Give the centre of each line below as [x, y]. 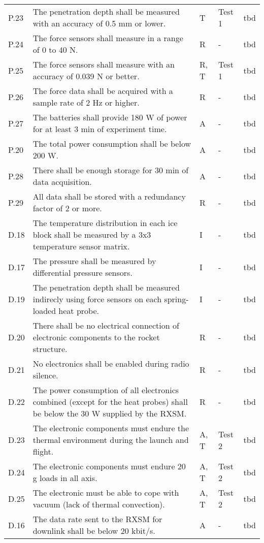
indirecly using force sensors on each [97, 299]
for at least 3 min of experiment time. [100, 129]
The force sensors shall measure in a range [108, 38]
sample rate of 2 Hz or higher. [86, 102]
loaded [44, 311]
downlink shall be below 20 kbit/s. [94, 531]
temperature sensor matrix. [81, 246]
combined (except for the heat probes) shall [110, 402]
